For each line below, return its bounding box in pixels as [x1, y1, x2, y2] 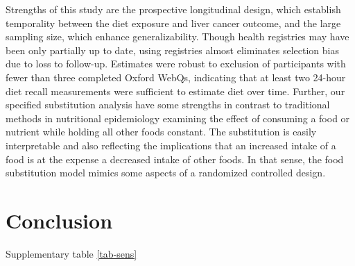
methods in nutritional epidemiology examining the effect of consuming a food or [6, 110, 350, 125]
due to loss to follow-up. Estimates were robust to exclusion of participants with [6, 56, 346, 71]
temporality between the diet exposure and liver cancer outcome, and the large [6, 15, 341, 30]
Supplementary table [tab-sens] [6, 246, 137, 260]
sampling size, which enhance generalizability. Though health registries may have [6, 29, 349, 44]
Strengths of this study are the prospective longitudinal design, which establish [6, 2, 341, 16]
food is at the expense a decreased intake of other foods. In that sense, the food [6, 151, 344, 166]
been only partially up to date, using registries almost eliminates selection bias [6, 42, 339, 57]
